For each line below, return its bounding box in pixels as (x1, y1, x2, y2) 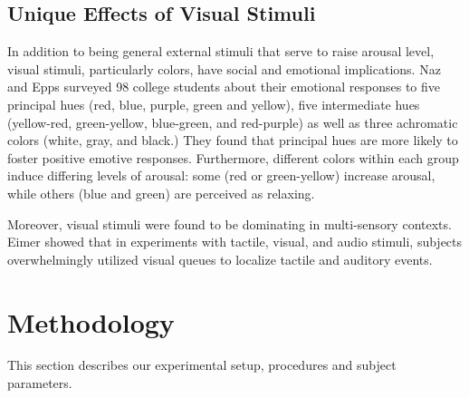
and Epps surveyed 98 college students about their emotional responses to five (7, 77, 441, 96)
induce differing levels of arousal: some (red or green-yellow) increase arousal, (7, 166, 435, 185)
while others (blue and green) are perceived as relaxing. (7, 183, 315, 202)
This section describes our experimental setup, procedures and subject (7, 355, 397, 374)
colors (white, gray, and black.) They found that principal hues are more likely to (7, 131, 458, 150)
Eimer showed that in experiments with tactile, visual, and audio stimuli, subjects (7, 232, 463, 251)
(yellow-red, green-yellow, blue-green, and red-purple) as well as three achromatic (7, 112, 458, 131)
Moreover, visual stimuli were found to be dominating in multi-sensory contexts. (7, 214, 452, 233)
